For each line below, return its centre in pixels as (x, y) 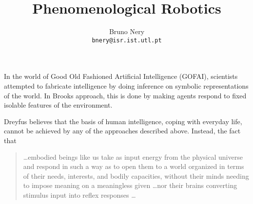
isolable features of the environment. (58, 105)
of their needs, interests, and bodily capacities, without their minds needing (136, 176)
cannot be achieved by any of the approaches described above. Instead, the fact (122, 131)
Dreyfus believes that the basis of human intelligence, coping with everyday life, (123, 121)
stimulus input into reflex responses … (79, 195)
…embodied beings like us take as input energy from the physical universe (133, 157)
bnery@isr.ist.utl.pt (127, 40)
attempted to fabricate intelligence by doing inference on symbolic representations (126, 85)
